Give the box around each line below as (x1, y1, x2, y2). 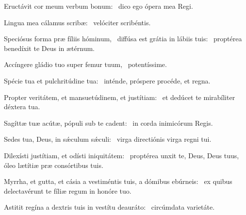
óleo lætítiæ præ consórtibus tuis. (4, 160, 103, 170)
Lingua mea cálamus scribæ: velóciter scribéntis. (4, 17, 151, 27)
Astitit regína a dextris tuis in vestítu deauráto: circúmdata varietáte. (4, 202, 215, 212)
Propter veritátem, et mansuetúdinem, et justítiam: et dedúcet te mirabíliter (4, 92, 235, 102)
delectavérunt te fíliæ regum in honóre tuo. (4, 185, 131, 196)
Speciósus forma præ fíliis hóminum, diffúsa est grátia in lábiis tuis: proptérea (4, 33, 242, 44)
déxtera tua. (4, 101, 40, 112)
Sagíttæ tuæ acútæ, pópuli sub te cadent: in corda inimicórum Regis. (4, 117, 213, 128)
